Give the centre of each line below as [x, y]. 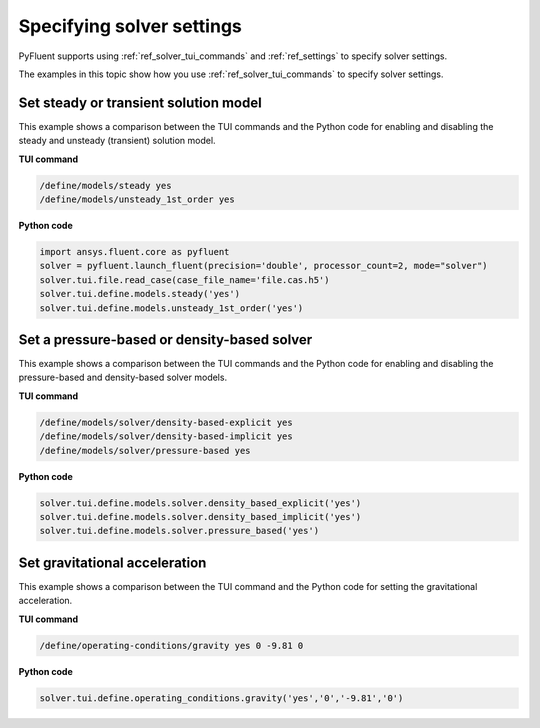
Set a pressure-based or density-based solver [165, 339]
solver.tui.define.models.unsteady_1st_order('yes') [171, 308]
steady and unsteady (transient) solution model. [117, 141]
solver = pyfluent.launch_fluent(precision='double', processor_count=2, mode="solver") [264, 266]
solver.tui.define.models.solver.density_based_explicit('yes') [200, 503]
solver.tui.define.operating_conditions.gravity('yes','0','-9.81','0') [221, 698]
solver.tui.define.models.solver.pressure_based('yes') [179, 531]
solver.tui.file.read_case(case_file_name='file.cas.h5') [184, 279]
